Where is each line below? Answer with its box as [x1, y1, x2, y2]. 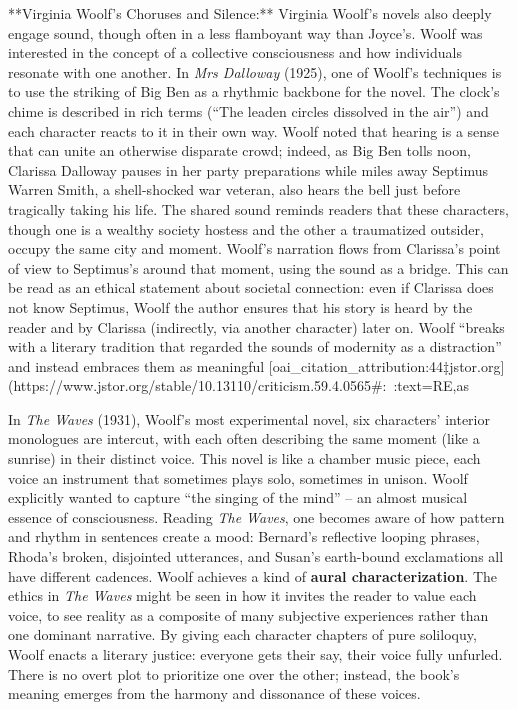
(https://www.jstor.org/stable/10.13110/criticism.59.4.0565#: [8, 375, 387, 396]
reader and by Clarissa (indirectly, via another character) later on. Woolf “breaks [8, 316, 505, 337]
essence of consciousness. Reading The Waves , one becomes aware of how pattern [8, 506, 505, 527]
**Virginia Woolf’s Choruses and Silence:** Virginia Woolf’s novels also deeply [8, 3, 492, 23]
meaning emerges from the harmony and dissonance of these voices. [8, 683, 421, 704]
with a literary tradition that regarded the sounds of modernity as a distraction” [8, 336, 502, 357]
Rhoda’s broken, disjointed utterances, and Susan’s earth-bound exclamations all [8, 546, 504, 567]
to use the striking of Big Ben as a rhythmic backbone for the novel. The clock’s [8, 81, 500, 102]
